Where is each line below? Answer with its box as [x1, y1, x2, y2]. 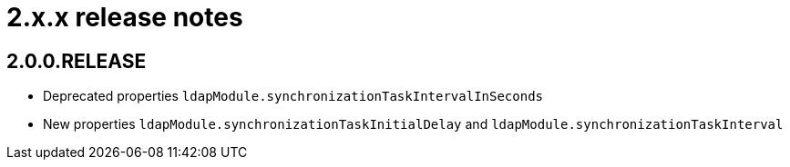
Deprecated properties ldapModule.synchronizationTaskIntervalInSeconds [43, 88, 543, 104]
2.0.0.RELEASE [6, 49, 147, 73]
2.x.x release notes [6, 2, 243, 33]
